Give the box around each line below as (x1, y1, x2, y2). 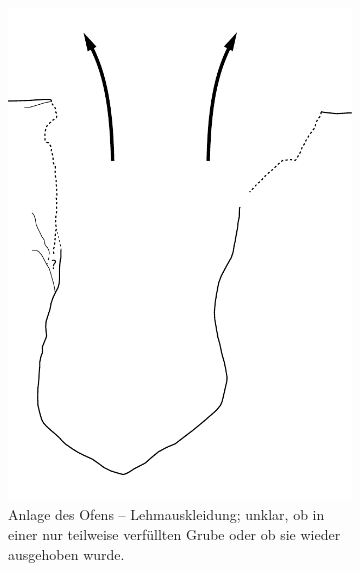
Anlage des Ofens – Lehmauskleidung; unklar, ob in (8, 504, 325, 525)
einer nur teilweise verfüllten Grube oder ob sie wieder (8, 524, 341, 545)
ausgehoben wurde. (8, 543, 125, 564)
